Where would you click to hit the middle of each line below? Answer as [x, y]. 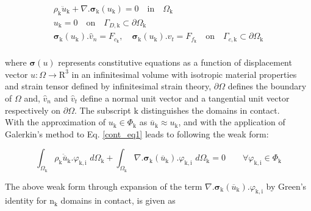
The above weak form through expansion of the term [104, 186]
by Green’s [286, 186]
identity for [26, 200]
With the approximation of [55, 122]
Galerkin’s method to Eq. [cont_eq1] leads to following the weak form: [137, 133]
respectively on [33, 110]
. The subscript [103, 110]
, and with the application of [232, 122]
